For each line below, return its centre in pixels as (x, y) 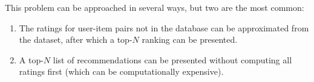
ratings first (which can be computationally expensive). (121, 71)
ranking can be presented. (190, 39)
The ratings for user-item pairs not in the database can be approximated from (164, 27)
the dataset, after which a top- (76, 39)
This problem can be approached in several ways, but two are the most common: (155, 7)
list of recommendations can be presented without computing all (172, 59)
